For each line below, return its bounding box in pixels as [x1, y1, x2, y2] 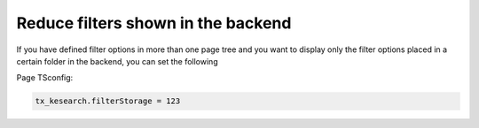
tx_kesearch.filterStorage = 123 [35, 96, 181, 106]
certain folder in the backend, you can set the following [16, 56, 218, 66]
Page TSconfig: [16, 72, 74, 83]
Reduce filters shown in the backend [16, 13, 292, 33]
